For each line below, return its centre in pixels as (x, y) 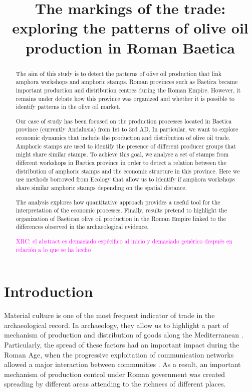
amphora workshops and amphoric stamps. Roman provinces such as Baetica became (127, 82)
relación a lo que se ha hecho (53, 249)
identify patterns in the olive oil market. (68, 107)
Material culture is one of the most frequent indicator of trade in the (109, 315)
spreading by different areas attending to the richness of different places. (115, 384)
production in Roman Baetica (130, 47)
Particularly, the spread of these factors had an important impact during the (122, 345)
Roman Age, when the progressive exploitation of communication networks (119, 354)
